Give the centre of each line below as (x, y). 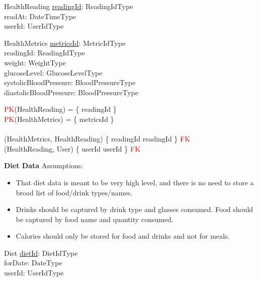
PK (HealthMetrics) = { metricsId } (59, 119)
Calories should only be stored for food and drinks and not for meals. (123, 236)
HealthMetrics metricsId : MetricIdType (65, 43)
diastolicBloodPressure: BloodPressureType (71, 92)
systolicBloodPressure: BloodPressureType (70, 82)
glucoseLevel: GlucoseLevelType (53, 72)
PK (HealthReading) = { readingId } (60, 109)
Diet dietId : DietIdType (41, 253)
